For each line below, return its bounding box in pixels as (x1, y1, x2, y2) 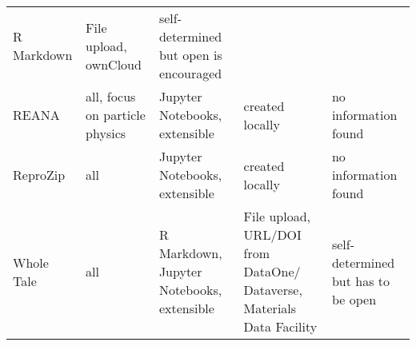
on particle (86, 105, 146, 124)
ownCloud (86, 54, 142, 74)
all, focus (86, 87, 136, 105)
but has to (331, 271, 390, 290)
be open (331, 289, 377, 308)
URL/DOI (243, 225, 302, 244)
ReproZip (13, 165, 66, 184)
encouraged (158, 64, 222, 82)
